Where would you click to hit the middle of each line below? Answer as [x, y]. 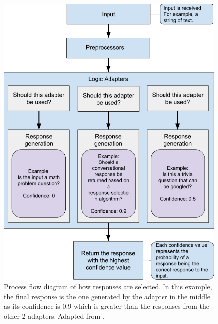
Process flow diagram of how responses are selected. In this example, [108, 286]
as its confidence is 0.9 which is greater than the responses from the [107, 306]
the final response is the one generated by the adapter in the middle [107, 296]
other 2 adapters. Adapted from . [54, 315]
